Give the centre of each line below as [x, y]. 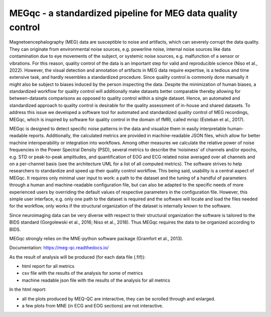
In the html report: [28, 289]
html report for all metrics [48, 266]
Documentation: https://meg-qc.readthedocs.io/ [59, 248]
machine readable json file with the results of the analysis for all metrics [96, 280]
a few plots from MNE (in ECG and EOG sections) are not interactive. [93, 306]
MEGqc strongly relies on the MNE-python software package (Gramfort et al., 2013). [96, 238]
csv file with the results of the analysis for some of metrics [82, 273]
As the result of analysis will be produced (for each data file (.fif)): [77, 257]
